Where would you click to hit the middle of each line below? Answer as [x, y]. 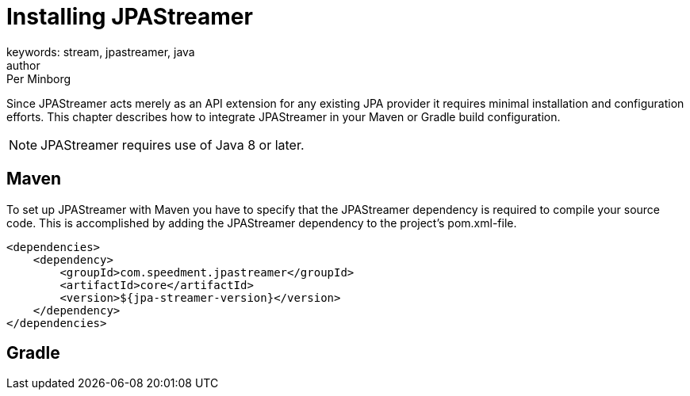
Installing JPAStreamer [130, 17]
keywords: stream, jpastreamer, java [101, 51]
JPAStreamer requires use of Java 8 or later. [172, 145]
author [23, 65]
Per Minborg [39, 78]
